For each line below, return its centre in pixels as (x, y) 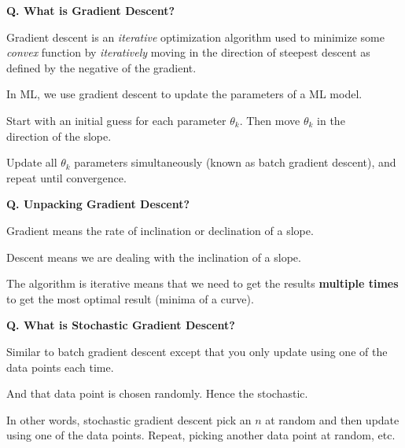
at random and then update (332, 419)
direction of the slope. (59, 136)
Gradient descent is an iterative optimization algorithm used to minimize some (195, 37)
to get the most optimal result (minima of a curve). (130, 298)
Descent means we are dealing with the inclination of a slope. (154, 257)
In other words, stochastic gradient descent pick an (129, 419)
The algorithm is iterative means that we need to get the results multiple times (202, 283)
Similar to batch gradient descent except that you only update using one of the (197, 351)
